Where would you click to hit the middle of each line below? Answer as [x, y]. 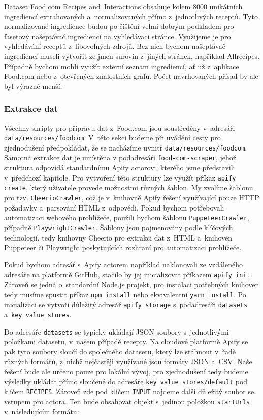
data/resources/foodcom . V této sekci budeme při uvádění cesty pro [112, 138]
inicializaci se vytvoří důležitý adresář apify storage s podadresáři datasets [126, 304]
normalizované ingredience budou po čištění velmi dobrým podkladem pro [119, 26]
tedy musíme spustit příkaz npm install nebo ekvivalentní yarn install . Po [125, 294]
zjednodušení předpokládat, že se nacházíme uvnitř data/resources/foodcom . [126, 147]
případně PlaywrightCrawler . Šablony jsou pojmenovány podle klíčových [119, 227]
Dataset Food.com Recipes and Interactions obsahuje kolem [97, 6]
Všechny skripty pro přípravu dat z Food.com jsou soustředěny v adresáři [120, 127]
